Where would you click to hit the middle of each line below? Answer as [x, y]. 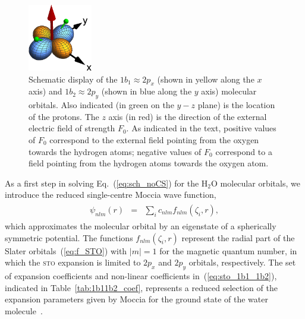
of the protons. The [64, 116]
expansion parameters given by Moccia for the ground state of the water [136, 299]
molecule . [24, 310]
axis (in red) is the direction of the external [188, 116]
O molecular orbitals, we [256, 183]
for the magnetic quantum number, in [228, 250]
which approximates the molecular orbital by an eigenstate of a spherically [141, 225]
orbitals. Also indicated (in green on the [101, 105]
